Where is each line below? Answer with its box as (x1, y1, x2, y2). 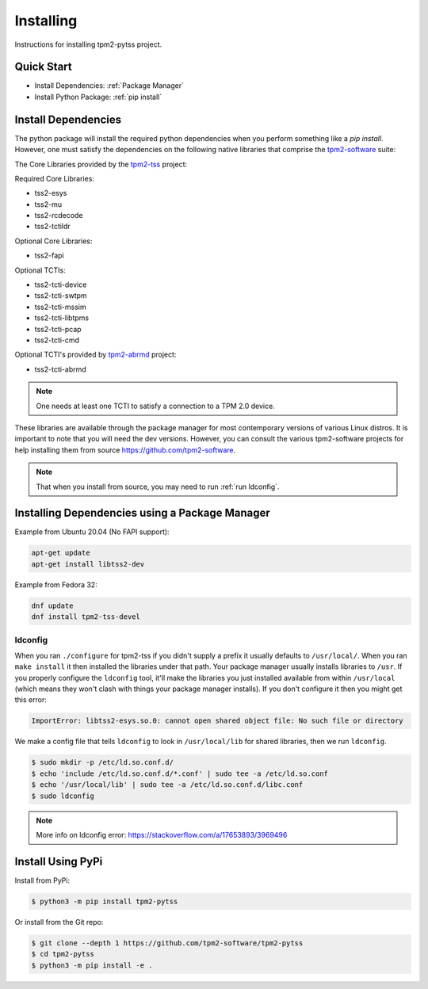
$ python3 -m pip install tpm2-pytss (31, 896, 178, 906)
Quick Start (14, 60, 72, 74)
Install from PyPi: (14, 876, 71, 885)
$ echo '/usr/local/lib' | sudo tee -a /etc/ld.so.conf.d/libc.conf (31, 781, 304, 789)
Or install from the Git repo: (14, 917, 104, 926)
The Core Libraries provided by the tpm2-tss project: (14, 159, 188, 169)
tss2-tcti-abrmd (34, 365, 86, 374)
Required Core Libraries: (14, 174, 95, 183)
